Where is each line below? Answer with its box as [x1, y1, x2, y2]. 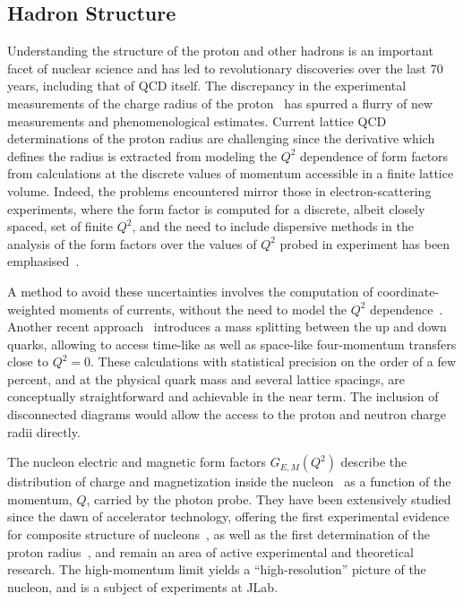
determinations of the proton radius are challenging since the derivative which [7, 129, 435, 148]
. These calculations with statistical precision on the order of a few [90, 352, 457, 371]
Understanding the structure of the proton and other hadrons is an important [7, 41, 433, 60]
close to [7, 352, 48, 371]
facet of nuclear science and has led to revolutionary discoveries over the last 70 [7, 58, 443, 77]
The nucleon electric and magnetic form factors [7, 452, 267, 471]
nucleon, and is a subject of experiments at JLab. [7, 577, 279, 596]
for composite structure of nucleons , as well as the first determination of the [7, 525, 430, 544]
